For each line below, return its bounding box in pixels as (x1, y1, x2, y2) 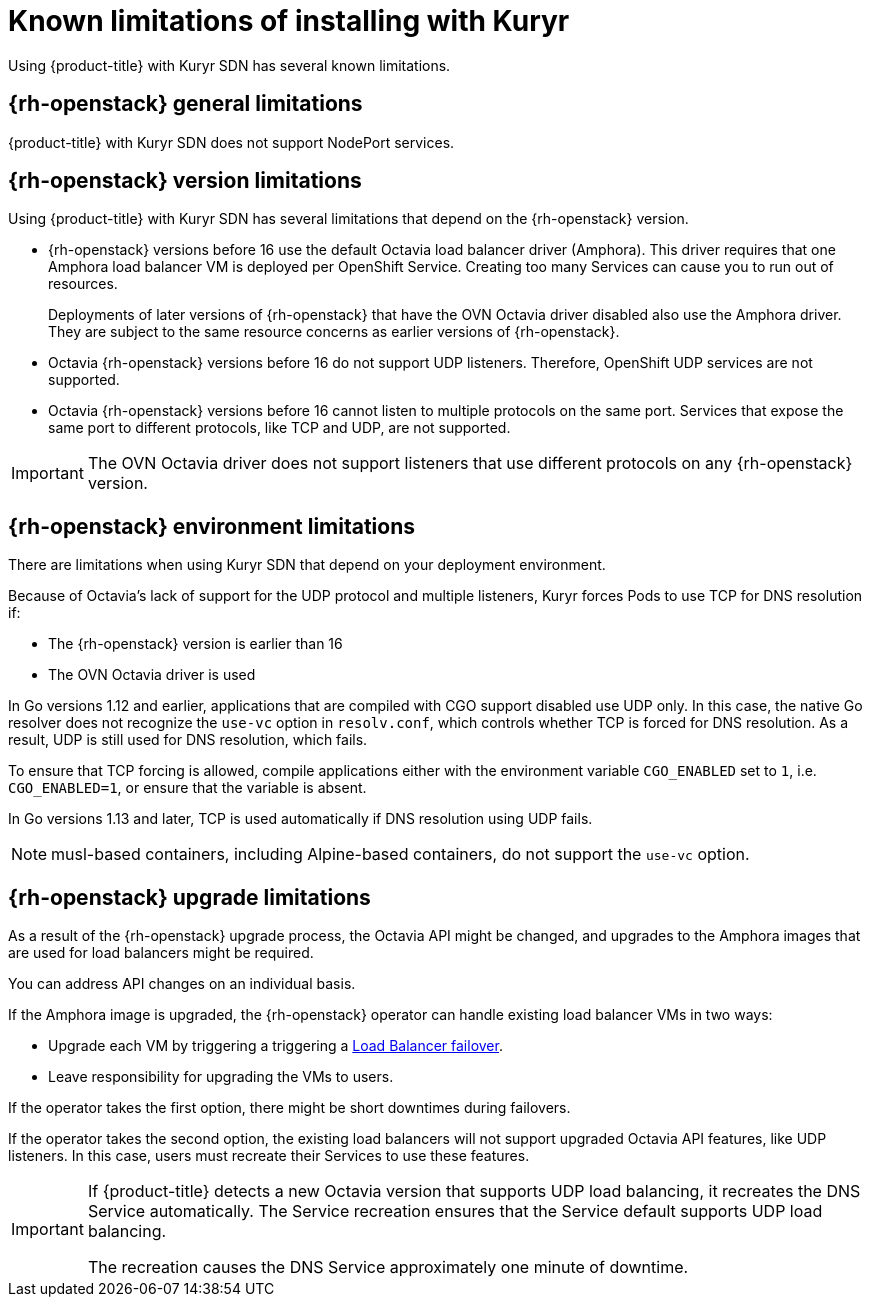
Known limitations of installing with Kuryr (8, 4, 570, 38)
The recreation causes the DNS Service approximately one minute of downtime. (87, 1257, 689, 1278)
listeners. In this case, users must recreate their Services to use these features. (8, 1147, 530, 1165)
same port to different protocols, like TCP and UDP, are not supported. (48, 419, 511, 437)
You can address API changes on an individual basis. (8, 975, 356, 993)
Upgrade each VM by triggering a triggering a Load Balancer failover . (48, 1037, 503, 1055)
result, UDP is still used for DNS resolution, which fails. (8, 731, 368, 749)
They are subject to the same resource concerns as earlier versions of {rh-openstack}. (48, 323, 620, 341)
